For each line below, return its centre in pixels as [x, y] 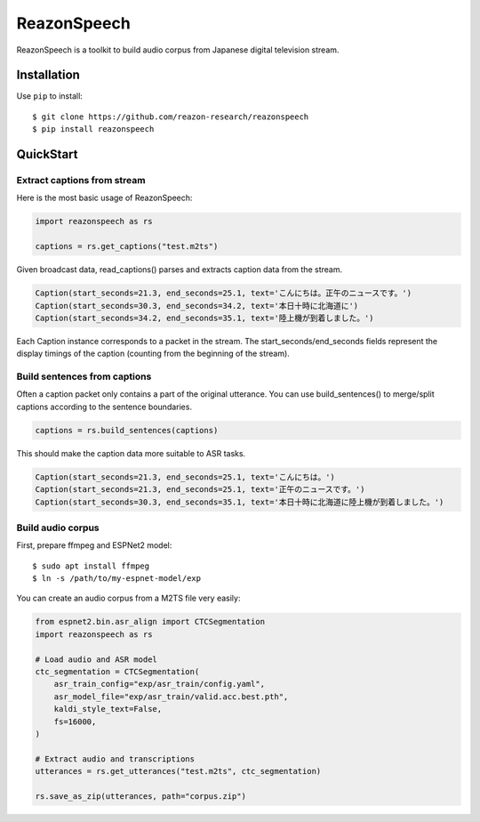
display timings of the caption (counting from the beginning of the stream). [153, 354]
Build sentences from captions [84, 376]
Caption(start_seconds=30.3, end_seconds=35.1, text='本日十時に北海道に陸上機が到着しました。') [240, 502]
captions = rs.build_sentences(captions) [127, 430]
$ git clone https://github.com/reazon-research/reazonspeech [171, 117]
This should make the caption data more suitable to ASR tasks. [131, 453]
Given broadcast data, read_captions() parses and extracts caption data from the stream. [179, 270]
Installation [48, 75]
